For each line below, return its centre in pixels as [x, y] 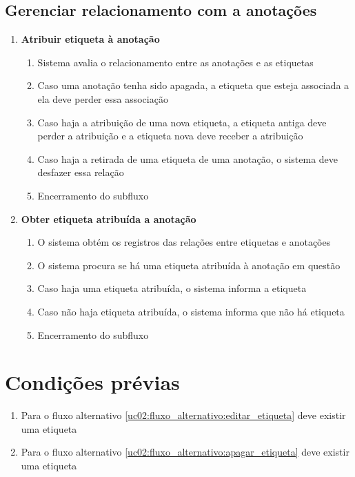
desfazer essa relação [81, 172]
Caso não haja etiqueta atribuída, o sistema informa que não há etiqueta [191, 311]
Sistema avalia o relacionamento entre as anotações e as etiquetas [175, 62]
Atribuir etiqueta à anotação [90, 39]
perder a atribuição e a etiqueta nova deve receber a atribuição [170, 136]
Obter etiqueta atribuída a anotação [109, 218]
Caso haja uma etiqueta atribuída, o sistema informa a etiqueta [172, 288]
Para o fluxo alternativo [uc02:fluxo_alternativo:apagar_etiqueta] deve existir [185, 452]
